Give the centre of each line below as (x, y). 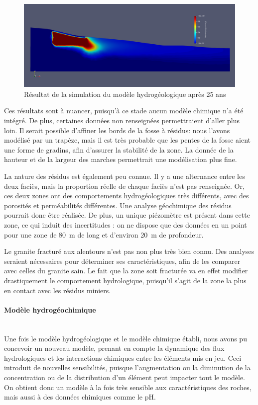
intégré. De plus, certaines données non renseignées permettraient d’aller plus (122, 121)
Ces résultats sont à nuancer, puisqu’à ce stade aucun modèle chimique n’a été (124, 111)
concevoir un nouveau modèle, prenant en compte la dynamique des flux (114, 348)
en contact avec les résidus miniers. (58, 290)
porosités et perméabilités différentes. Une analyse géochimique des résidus (118, 205)
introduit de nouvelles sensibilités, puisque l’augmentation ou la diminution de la (127, 367)
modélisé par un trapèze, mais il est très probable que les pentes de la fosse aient (127, 140)
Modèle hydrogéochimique (50, 309)
